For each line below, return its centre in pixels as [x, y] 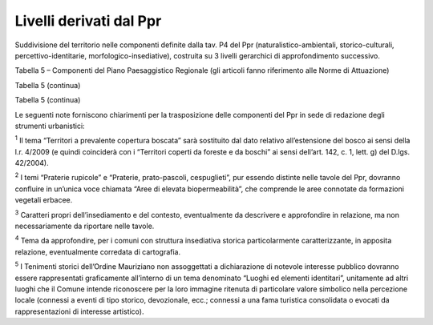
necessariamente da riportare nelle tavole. [85, 226]
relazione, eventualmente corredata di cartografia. [98, 251]
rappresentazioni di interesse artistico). [79, 311]
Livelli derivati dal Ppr [88, 21]
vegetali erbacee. [44, 200]
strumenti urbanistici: [50, 126]
